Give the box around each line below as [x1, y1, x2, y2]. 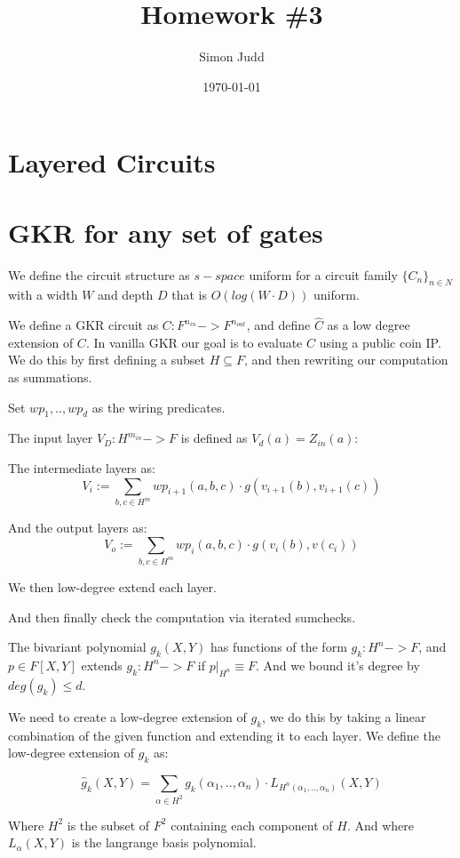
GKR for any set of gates [8, 213, 323, 250]
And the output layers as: [8, 518, 147, 537]
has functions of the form [210, 637, 347, 656]
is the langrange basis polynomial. [71, 833, 257, 852]
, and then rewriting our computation [244, 350, 448, 369]
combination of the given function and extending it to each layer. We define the [8, 726, 440, 744]
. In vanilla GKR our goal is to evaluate [85, 333, 303, 351]
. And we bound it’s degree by [255, 655, 420, 674]
